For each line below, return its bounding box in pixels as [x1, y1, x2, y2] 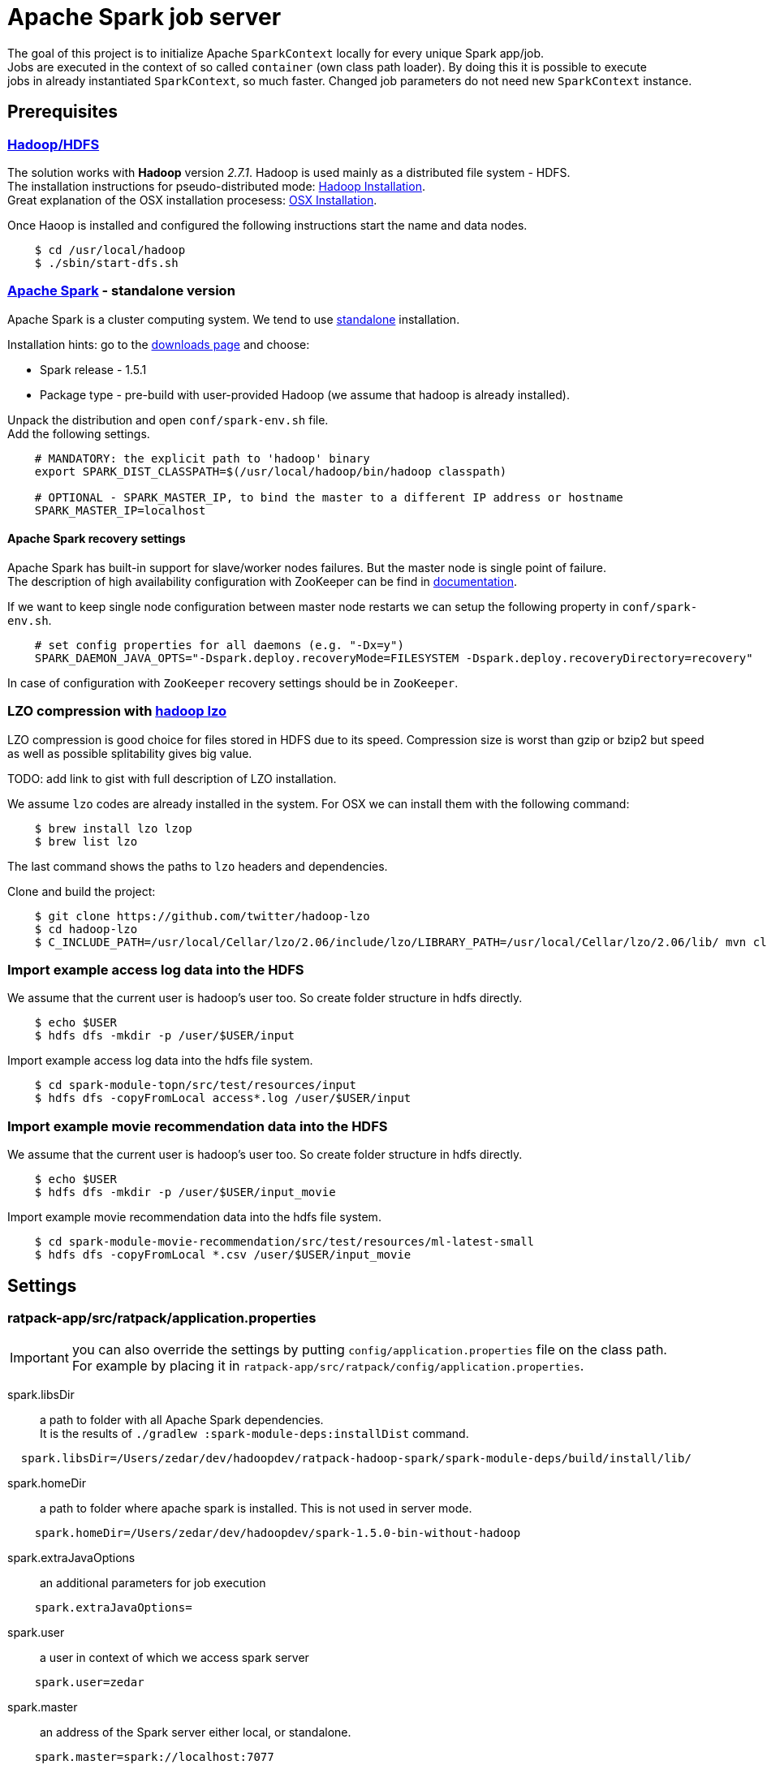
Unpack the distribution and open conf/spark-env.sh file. [7, 412, 329, 427]
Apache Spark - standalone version [7, 282, 235, 299]
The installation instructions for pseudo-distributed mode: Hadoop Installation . [7, 179, 425, 193]
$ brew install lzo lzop [34, 821, 192, 835]
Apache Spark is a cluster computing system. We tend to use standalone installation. [7, 312, 460, 326]
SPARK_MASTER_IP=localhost [34, 503, 206, 517]
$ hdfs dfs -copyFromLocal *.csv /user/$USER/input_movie [34, 1248, 412, 1262]
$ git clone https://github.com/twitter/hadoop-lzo [34, 909, 370, 923]
